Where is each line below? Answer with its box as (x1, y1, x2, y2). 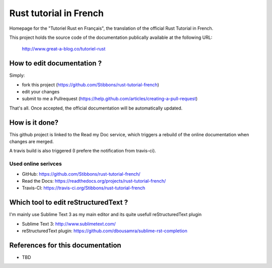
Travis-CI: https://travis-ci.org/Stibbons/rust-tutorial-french (22, 185, 146, 191)
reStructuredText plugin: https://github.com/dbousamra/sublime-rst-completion (22, 228, 187, 234)
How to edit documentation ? (9, 59, 102, 68)
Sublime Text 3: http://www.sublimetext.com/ (22, 221, 116, 227)
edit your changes (22, 89, 60, 95)
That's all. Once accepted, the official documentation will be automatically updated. (9, 105, 183, 111)
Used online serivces (9, 160, 62, 168)
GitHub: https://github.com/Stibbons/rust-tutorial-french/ (22, 171, 141, 177)
